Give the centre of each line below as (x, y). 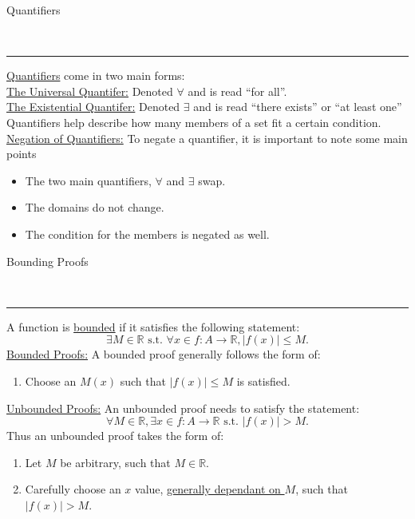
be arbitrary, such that (115, 462)
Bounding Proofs (47, 261)
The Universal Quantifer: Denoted (90, 91)
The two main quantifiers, (88, 180)
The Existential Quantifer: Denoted (93, 107)
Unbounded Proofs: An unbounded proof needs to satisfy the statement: (183, 408)
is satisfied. (263, 380)
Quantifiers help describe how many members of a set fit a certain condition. (194, 122)
